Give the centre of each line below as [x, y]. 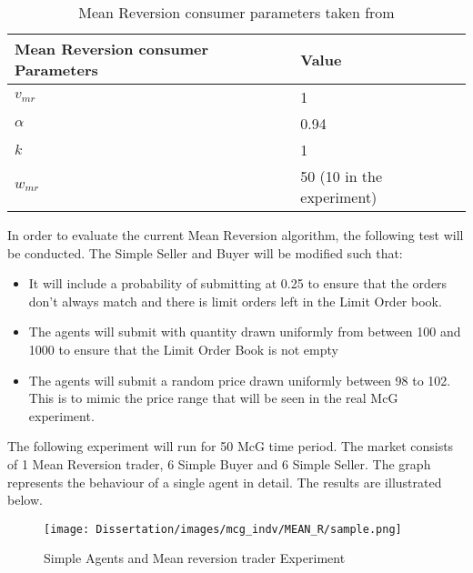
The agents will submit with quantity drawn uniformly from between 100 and [245, 332]
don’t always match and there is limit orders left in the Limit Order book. [235, 301]
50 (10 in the [342, 176]
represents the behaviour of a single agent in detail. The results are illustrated [225, 482]
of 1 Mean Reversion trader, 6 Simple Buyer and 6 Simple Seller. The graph [219, 463]
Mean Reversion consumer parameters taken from [236, 12]
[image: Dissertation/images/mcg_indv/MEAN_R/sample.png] [223, 529]
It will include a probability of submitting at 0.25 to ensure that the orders [238, 283]
